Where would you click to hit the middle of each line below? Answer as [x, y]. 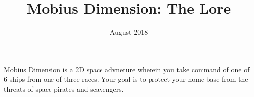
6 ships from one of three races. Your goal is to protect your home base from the [126, 79]
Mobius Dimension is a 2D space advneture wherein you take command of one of [127, 69]
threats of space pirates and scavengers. [64, 88]
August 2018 [129, 32]
